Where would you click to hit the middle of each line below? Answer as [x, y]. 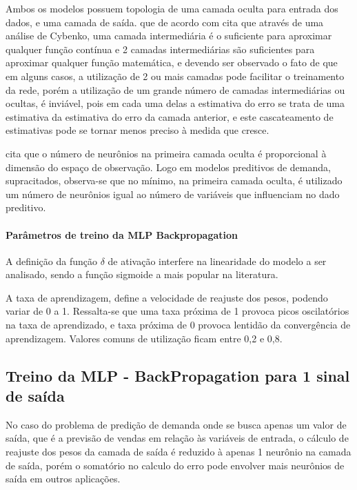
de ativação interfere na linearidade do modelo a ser [217, 261]
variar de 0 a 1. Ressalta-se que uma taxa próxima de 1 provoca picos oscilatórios [177, 311]
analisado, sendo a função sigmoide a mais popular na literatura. [142, 274]
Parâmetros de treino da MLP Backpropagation [122, 234]
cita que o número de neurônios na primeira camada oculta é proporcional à [166, 153]
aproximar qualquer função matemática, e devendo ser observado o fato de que [172, 62]
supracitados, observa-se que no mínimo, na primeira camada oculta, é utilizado [174, 180]
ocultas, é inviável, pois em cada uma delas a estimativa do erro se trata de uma [175, 103]
